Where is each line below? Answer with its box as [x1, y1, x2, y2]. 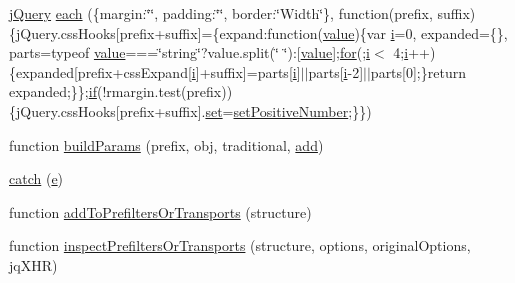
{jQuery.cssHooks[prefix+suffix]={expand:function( [9, 22, 323, 43]
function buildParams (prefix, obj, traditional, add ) [9, 134, 324, 155]
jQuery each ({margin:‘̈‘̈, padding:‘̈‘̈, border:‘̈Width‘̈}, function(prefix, [9, 3, 433, 23]
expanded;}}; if [9, 81, 97, 102]
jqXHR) [9, 254, 58, 275]
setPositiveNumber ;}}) [233, 100, 372, 121]
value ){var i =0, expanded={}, [322, 22, 508, 43]
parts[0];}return [370, 61, 466, 82]
